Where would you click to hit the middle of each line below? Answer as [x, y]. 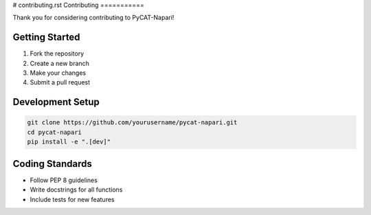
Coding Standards [52, 164]
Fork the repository [57, 54]
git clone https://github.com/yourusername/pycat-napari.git [132, 123]
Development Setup [56, 102]
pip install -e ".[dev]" [69, 142]
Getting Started [46, 37]
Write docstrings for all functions [76, 190]
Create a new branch [59, 63]
